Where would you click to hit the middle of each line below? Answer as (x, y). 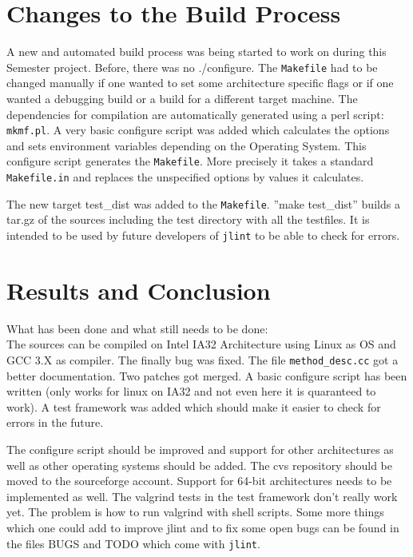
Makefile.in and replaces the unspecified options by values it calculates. (185, 177)
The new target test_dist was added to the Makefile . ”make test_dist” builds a (203, 203)
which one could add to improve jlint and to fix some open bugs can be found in (203, 527)
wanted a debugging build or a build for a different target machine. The (182, 98)
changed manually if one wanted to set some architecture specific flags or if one (200, 83)
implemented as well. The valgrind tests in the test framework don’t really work (202, 496)
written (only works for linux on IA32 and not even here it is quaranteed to (191, 391)
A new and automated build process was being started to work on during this (197, 52)
